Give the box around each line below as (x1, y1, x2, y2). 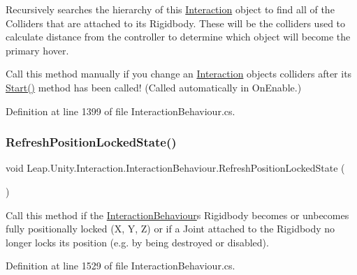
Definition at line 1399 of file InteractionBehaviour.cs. (6, 103, 235, 118)
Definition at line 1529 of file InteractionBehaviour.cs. (6, 258, 235, 273)
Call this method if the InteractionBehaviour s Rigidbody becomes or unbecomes (6, 207, 349, 222)
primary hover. (6, 43, 69, 57)
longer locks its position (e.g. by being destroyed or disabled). (6, 235, 269, 249)
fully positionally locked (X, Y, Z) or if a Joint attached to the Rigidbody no (6, 221, 335, 236)
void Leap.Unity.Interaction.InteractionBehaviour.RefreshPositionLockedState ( (6, 161, 345, 175)
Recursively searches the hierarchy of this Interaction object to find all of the (6, 2, 335, 16)
